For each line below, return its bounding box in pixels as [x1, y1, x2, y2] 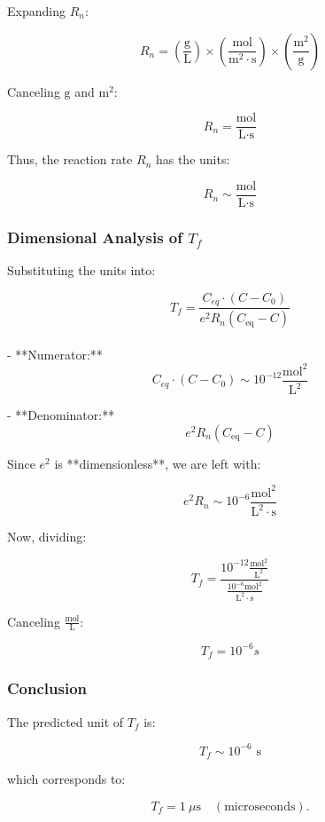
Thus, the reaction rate [7, 150, 133, 169]
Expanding [7, 2, 66, 20]
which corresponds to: [7, 770, 126, 788]
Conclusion [7, 677, 87, 699]
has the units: [155, 150, 230, 169]
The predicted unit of [7, 712, 124, 731]
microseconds [224, 800, 296, 813]
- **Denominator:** [7, 406, 115, 424]
